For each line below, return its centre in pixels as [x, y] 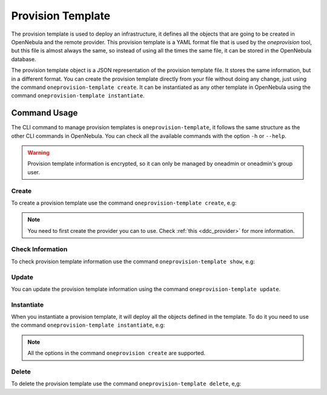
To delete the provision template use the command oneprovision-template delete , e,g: [126, 384]
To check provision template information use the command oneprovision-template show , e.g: [133, 261]
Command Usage [45, 113]
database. [24, 59]
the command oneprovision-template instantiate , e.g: [88, 325]
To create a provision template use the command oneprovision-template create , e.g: [124, 203]
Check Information [39, 249]
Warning [38, 152]
